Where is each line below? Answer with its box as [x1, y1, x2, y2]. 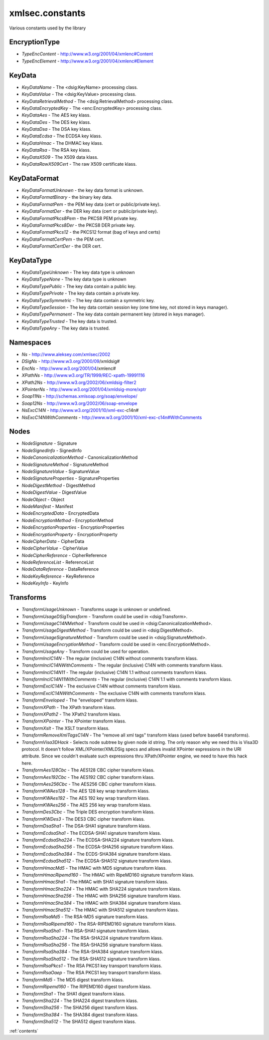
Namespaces [9, 338, 51, 347]
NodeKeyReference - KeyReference [21, 573, 95, 579]
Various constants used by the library [9, 25, 86, 31]
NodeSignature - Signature [21, 440, 77, 446]
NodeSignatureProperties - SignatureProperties [21, 475, 120, 481]
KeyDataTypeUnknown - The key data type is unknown [21, 269, 135, 275]
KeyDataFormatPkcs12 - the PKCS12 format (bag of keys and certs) [21, 229, 160, 235]
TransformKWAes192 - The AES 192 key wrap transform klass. [21, 795, 150, 801]
